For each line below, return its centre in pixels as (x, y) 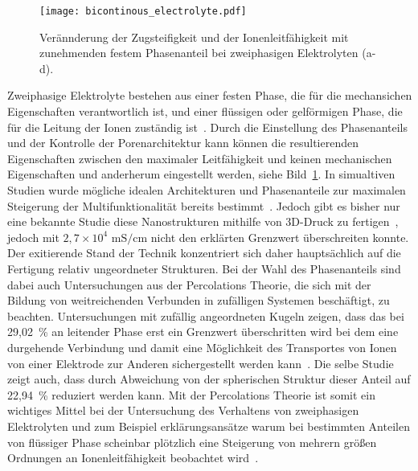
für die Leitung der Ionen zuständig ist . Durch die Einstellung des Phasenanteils (208, 127)
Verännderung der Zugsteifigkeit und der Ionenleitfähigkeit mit (194, 37)
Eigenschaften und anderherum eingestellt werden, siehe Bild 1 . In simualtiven (201, 174)
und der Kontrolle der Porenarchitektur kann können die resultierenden (183, 143)
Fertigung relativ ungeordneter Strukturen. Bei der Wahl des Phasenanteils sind (204, 268)
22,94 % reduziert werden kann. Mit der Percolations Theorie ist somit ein (191, 394)
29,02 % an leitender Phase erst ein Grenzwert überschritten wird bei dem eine (203, 332)
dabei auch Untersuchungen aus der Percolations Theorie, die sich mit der (189, 284)
